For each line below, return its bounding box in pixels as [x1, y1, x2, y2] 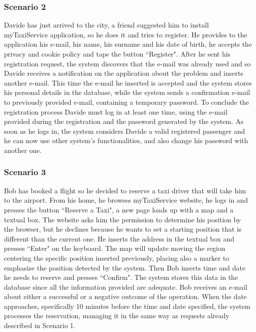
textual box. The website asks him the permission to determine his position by [4, 214, 241, 224]
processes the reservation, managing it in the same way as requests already [4, 310, 229, 321]
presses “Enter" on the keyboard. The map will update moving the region [4, 243, 225, 253]
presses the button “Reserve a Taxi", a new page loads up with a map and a [4, 204, 233, 214]
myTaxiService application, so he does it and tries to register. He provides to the [4, 29, 248, 39]
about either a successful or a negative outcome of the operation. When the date [4, 291, 247, 302]
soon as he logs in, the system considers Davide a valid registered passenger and [4, 125, 245, 136]
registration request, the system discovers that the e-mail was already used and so [4, 58, 251, 68]
